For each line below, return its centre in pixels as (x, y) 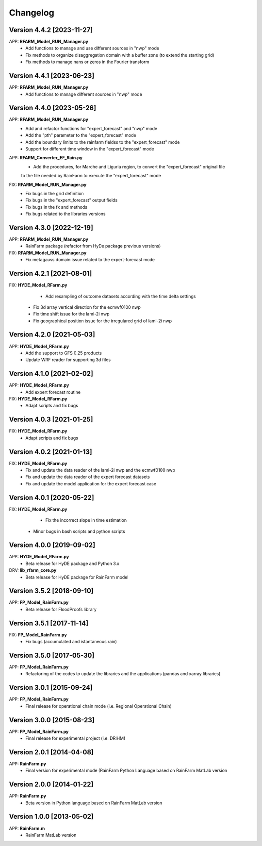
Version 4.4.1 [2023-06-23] (52, 76)
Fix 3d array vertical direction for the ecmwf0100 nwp (87, 307)
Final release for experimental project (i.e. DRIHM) (75, 738)
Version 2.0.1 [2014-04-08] (51, 752)
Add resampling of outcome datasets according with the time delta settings (121, 296)
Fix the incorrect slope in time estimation (86, 520)
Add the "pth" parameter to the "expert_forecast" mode (81, 135)
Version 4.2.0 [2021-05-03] (52, 335)
